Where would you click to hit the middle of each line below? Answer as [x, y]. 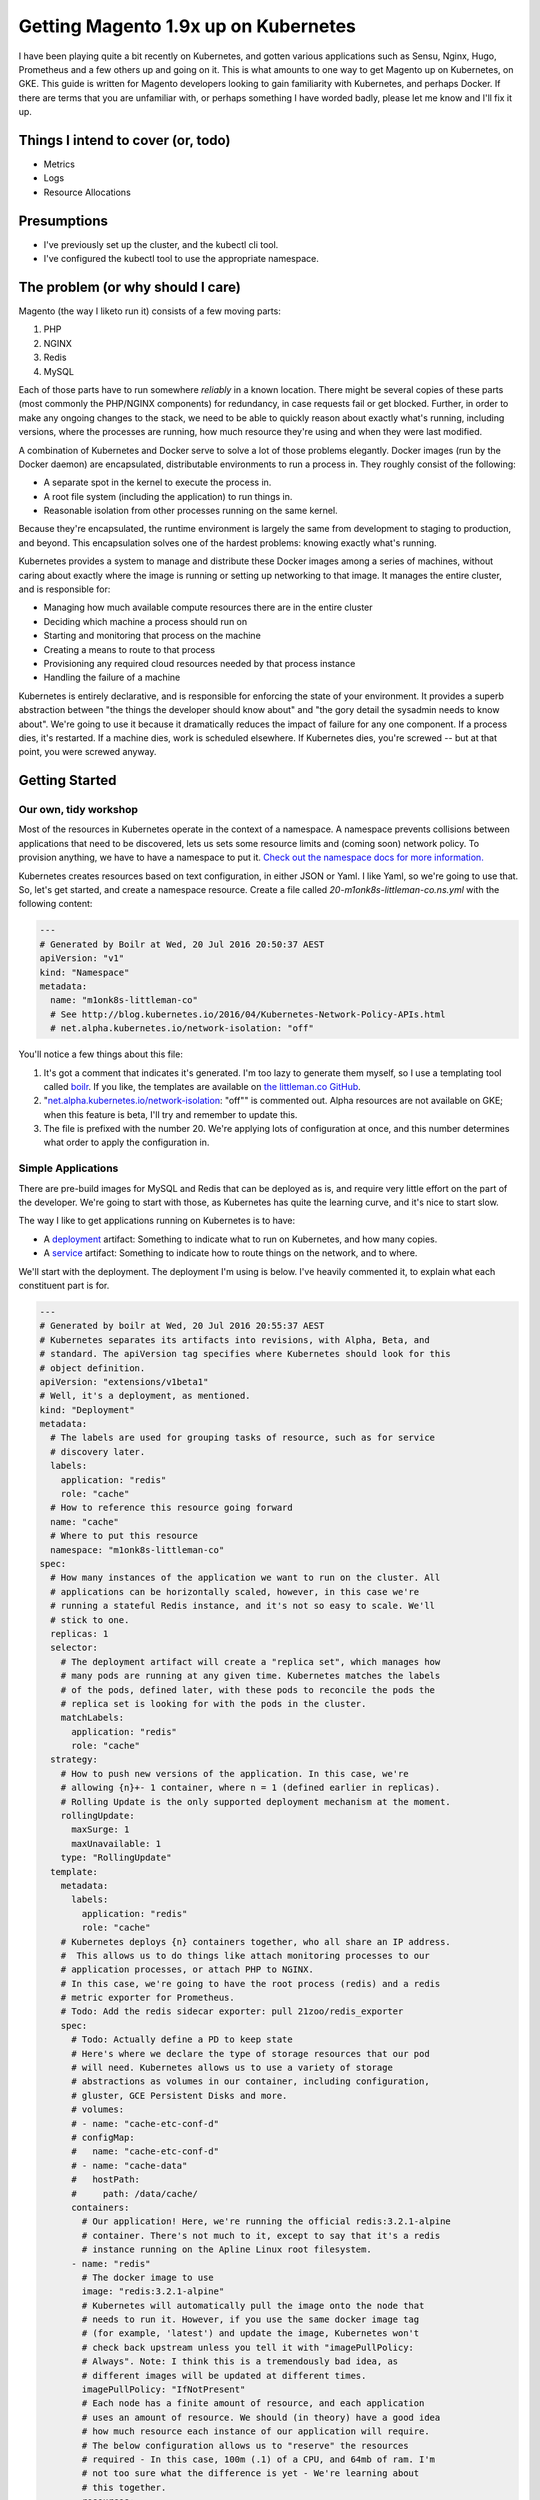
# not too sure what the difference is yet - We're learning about [250, 2473]
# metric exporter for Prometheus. [147, 1998]
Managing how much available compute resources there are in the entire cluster [208, 607]
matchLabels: [92, 1718]
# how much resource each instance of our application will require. [255, 2431]
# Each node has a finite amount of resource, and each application [253, 2403]
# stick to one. [90, 1619]
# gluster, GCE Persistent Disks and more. [179, 2095]
